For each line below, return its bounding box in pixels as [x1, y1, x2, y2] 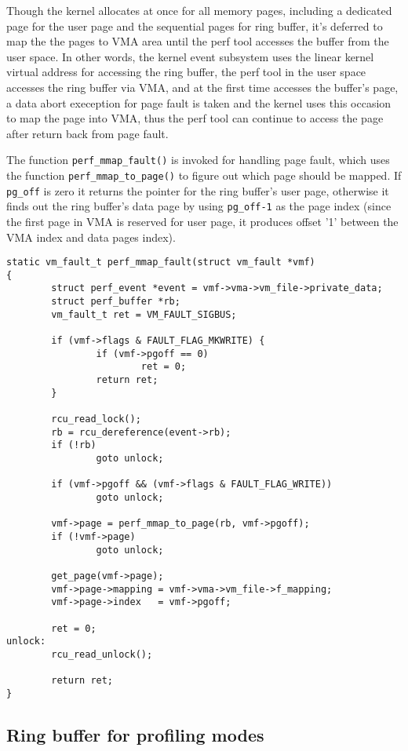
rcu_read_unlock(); [51, 648, 153, 660]
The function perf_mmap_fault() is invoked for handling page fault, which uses [6, 151, 390, 168]
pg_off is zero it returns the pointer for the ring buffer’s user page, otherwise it [6, 182, 389, 199]
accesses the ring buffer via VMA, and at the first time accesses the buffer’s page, [6, 78, 399, 95]
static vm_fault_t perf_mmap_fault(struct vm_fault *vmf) [6, 257, 315, 268]
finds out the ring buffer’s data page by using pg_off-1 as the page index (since [6, 198, 392, 214]
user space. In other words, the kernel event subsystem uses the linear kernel [6, 48, 374, 64]
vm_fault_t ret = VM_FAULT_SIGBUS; [51, 308, 237, 320]
